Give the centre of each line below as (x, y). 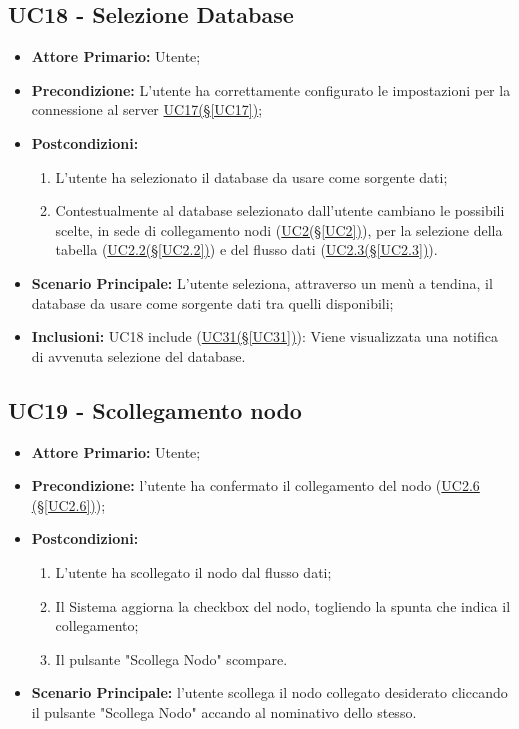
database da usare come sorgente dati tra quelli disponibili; (212, 302)
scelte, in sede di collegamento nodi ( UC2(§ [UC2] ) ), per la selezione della (279, 229)
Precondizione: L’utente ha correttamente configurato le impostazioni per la (271, 89)
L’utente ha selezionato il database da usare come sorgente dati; (251, 176)
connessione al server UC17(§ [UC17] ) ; (147, 109)
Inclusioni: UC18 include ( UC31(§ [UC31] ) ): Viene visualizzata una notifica (265, 336)
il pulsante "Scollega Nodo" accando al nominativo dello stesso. (224, 711)
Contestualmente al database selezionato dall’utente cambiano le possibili (280, 210)
